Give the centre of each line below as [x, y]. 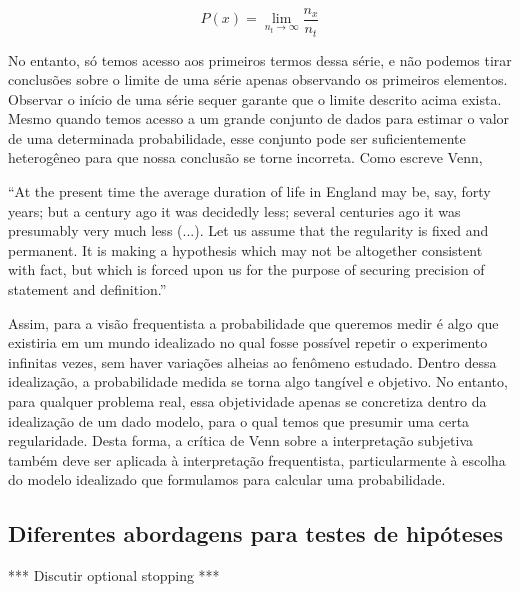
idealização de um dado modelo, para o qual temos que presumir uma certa [239, 420]
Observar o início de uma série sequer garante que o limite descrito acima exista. [255, 98]
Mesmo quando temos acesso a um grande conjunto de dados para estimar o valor [259, 118]
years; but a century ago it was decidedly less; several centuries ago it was [234, 210]
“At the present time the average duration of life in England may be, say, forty [249, 191]
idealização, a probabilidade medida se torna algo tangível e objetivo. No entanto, [258, 381]
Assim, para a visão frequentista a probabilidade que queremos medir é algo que [253, 322]
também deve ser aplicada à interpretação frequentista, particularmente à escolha [257, 459]
